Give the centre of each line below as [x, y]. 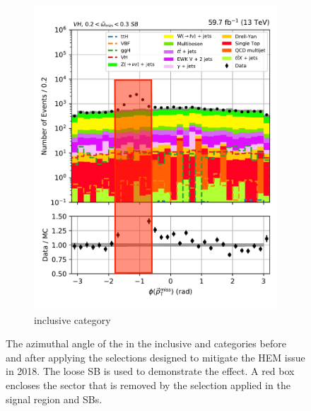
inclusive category [72, 319]
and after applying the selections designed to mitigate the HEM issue [155, 357]
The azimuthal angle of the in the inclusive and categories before [146, 343]
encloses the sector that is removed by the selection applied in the [148, 385]
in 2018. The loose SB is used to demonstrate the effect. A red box [150, 371]
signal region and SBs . [54, 399]
